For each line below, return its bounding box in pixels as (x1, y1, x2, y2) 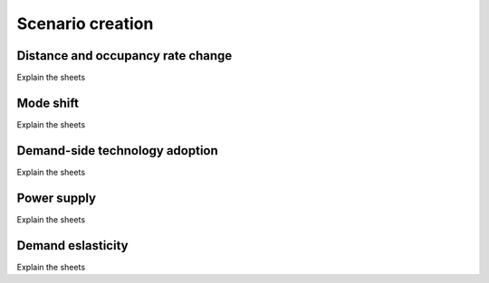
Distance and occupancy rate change (16, 48, 233, 63)
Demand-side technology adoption (16, 143, 219, 158)
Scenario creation (16, 14, 154, 33)
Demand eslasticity (16, 238, 129, 253)
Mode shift (16, 95, 79, 110)
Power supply (16, 190, 97, 205)
